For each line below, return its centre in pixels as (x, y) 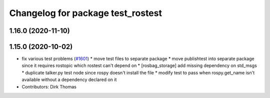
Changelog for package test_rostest (86, 13)
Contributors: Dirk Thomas (49, 86)
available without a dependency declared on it (69, 79)
